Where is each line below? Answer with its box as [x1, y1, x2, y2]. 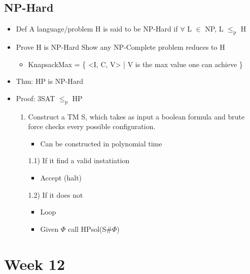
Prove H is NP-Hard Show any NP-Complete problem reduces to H [16, 42, 225, 52]
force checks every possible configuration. [28, 121, 156, 132]
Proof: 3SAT [16, 93, 55, 103]
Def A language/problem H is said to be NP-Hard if [16, 23, 178, 34]
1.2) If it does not [28, 189, 83, 200]
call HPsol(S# [67, 223, 112, 234]
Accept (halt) [40, 172, 82, 182]
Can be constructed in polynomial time [40, 138, 162, 148]
